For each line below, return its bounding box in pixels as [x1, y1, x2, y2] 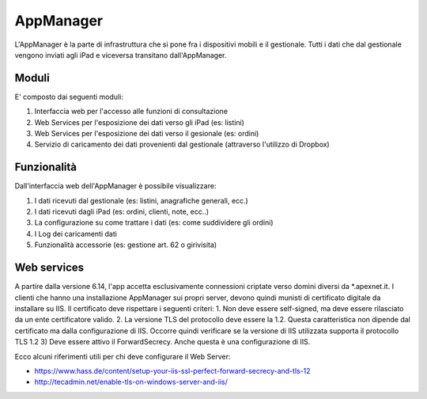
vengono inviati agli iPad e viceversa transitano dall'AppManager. [14, 50, 227, 59]
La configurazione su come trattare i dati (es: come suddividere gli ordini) [34, 218, 274, 227]
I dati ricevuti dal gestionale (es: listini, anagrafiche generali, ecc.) [34, 196, 248, 205]
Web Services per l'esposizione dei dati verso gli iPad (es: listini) [34, 117, 245, 127]
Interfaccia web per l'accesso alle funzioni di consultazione [34, 107, 229, 116]
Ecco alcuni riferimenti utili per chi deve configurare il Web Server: [14, 351, 231, 361]
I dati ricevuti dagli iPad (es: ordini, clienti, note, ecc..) [34, 207, 210, 217]
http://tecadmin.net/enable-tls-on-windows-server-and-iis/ [34, 377, 229, 387]
